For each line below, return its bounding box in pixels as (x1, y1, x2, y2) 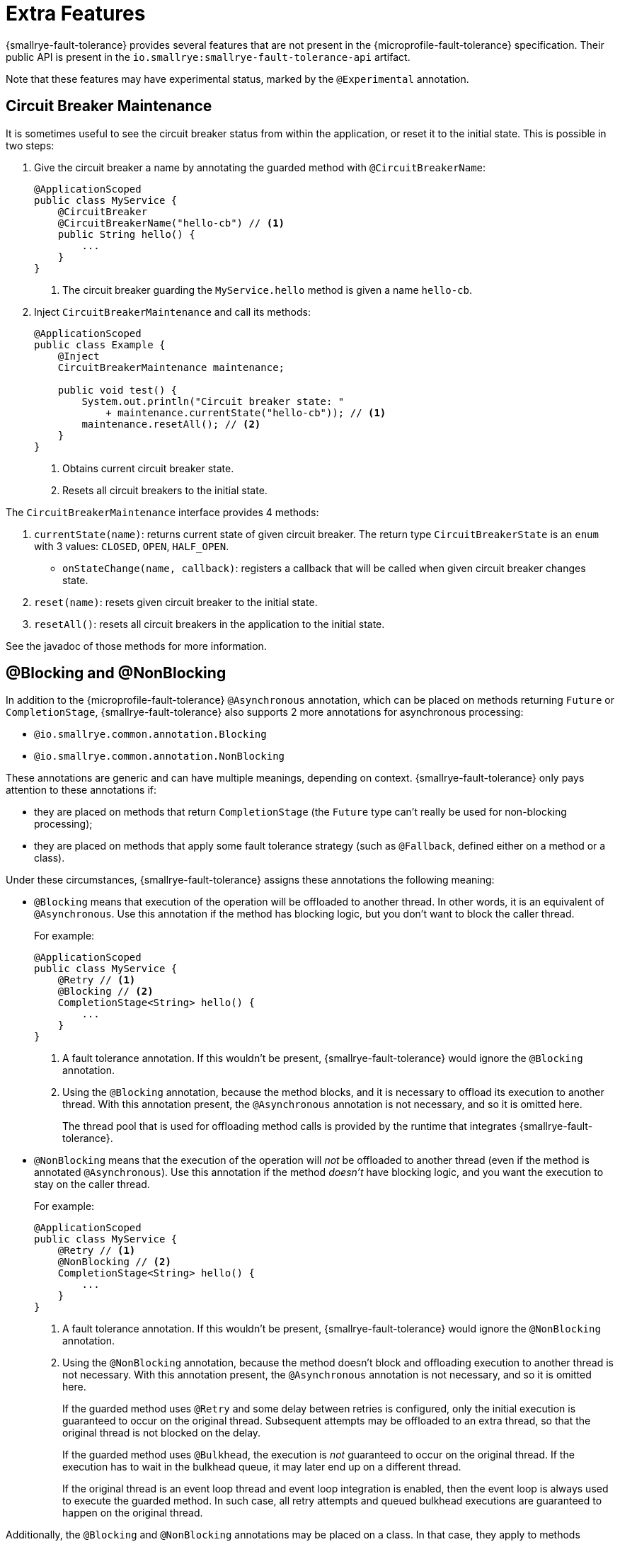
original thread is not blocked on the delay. (62, 1427, 261, 1439)
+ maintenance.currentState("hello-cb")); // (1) (105, 406, 386, 418)
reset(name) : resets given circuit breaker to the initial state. (34, 595, 318, 608)
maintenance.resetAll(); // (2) (81, 418, 261, 430)
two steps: (6, 139, 54, 152)
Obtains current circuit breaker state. (62, 462, 234, 474)
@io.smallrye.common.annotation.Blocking (34, 729, 267, 741)
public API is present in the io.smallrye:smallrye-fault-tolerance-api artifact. (6, 50, 411, 63)
